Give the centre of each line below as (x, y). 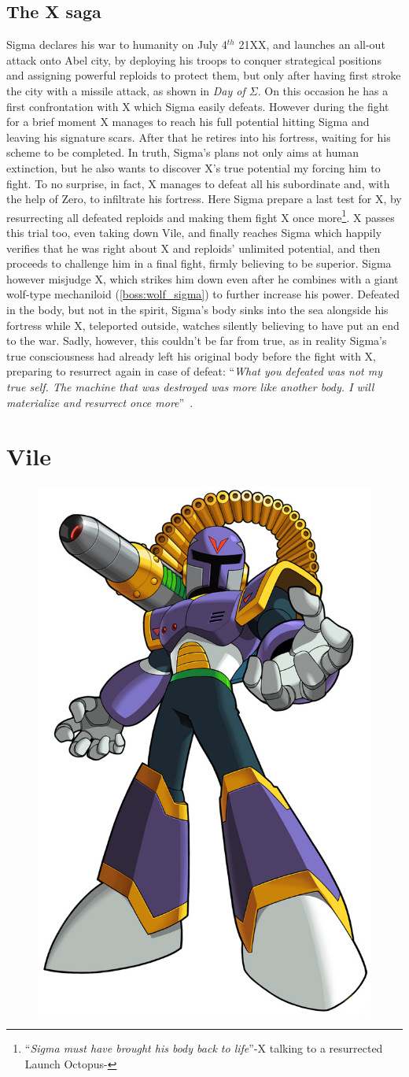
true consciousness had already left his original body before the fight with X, (191, 355)
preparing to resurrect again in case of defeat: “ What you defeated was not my (194, 371)
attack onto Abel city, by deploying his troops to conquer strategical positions (194, 59)
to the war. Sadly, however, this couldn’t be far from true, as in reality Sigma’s (197, 340)
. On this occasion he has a (323, 90)
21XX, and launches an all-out (312, 44)
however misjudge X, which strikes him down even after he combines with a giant (203, 278)
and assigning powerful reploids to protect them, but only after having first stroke (204, 75)
